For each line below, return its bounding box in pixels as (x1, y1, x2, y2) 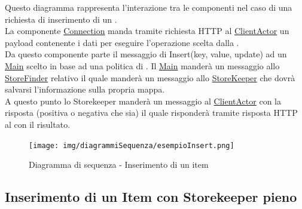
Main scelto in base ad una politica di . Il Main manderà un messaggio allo (5, 59, 280, 72)
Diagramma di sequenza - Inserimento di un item (29, 158, 209, 171)
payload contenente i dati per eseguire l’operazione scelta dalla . (5, 36, 239, 48)
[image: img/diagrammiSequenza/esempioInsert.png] (29, 141, 234, 150)
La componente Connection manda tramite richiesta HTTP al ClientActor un (5, 24, 289, 37)
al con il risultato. (5, 118, 71, 130)
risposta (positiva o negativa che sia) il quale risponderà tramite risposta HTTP (5, 106, 298, 119)
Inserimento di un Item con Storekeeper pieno (5, 188, 297, 206)
